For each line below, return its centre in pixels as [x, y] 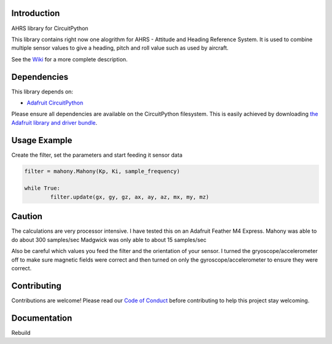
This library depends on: [42, 92]
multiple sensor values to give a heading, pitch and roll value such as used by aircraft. [120, 48]
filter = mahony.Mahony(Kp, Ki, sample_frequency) [102, 171]
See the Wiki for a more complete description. [69, 59]
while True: [42, 188]
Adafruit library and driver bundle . [54, 122]
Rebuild [21, 332]
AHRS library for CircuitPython [50, 28]
